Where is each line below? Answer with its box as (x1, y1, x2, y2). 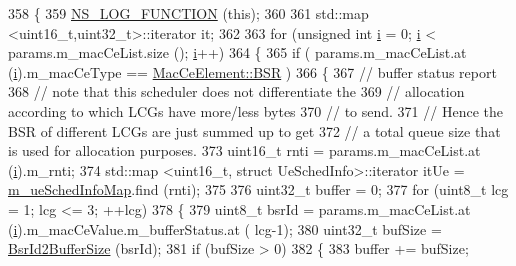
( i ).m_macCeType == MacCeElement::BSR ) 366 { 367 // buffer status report (8, 61, 497, 82)
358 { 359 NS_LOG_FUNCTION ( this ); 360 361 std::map (8, 3, 369, 23)
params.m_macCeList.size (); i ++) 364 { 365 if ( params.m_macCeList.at (8, 42, 467, 63)
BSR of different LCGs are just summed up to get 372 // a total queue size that (8, 120, 501, 141)
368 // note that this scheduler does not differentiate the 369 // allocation (8, 81, 465, 102)
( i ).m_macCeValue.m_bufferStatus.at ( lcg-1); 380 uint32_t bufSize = (8, 218, 442, 239)
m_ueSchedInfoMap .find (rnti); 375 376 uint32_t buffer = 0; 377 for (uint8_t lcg (8, 179, 509, 200)
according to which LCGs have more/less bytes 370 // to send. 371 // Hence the (8, 100, 503, 121)
